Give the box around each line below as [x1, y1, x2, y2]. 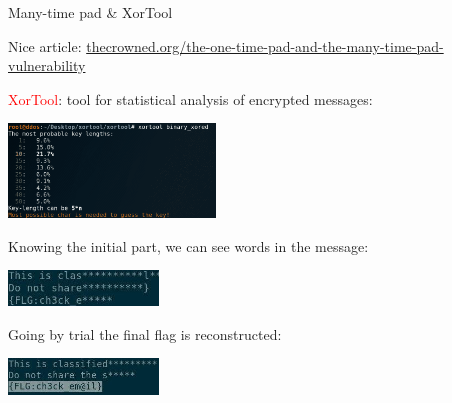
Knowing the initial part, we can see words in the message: [8, 235, 369, 256]
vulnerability [8, 55, 86, 76]
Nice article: [8, 35, 82, 56]
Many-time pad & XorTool [8, 2, 173, 22]
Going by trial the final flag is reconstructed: [8, 323, 282, 344]
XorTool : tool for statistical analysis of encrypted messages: [8, 88, 373, 109]
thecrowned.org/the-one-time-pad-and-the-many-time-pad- [86, 35, 444, 56]
